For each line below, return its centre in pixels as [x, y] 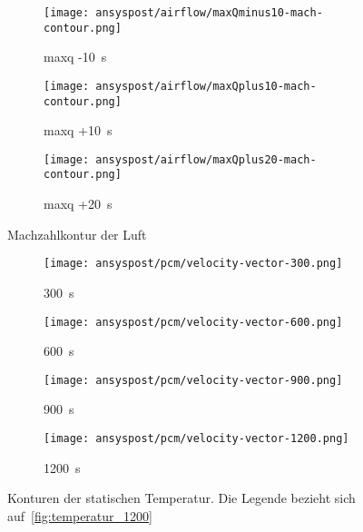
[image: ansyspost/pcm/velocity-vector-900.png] [193, 380]
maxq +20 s [78, 204]
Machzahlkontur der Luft [77, 234]
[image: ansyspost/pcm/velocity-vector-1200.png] [196, 439]
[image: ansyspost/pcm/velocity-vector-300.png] [193, 264]
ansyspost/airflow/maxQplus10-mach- [206, 86]
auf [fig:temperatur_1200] [80, 515]
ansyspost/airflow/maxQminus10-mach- [209, 13]
